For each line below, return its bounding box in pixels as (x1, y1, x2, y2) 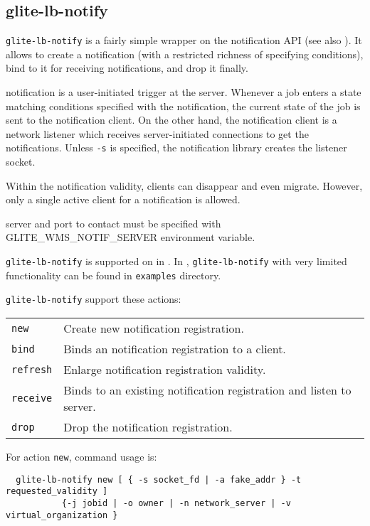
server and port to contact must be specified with (6, 215, 221, 230)
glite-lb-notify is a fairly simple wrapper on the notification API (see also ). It (6, 33, 362, 48)
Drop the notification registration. (63, 419, 233, 436)
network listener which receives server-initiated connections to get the (6, 126, 309, 141)
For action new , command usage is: (6, 449, 157, 464)
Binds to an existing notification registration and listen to (63, 382, 351, 399)
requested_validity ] (6, 486, 108, 497)
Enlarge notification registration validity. (63, 361, 266, 378)
